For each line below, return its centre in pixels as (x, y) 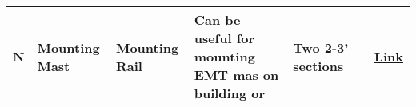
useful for (224, 38)
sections (318, 65)
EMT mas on (236, 75)
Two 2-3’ (321, 47)
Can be (217, 20)
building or (230, 93)
